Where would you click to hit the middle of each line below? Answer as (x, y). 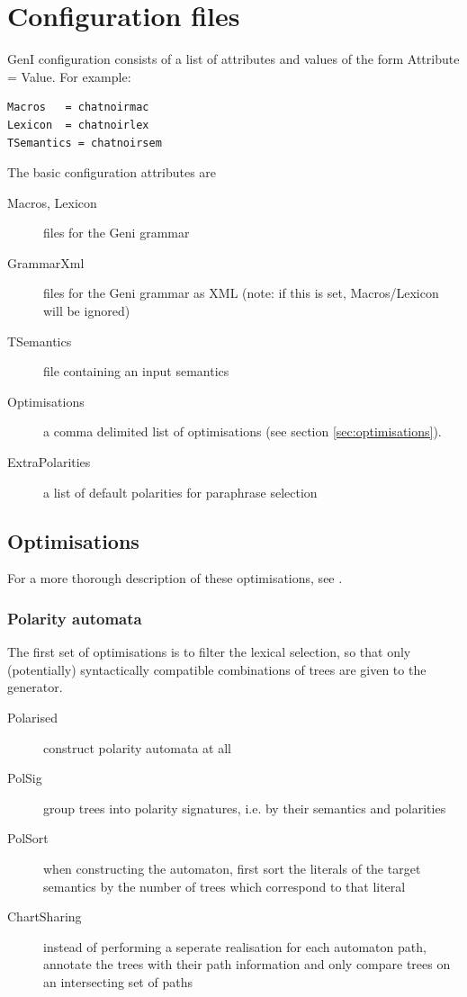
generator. (35, 687)
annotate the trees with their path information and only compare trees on (247, 964)
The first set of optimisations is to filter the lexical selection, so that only (209, 652)
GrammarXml (46, 262)
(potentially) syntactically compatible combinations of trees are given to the (217, 669)
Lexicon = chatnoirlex (78, 125)
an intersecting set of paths (118, 981)
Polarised (32, 718)
